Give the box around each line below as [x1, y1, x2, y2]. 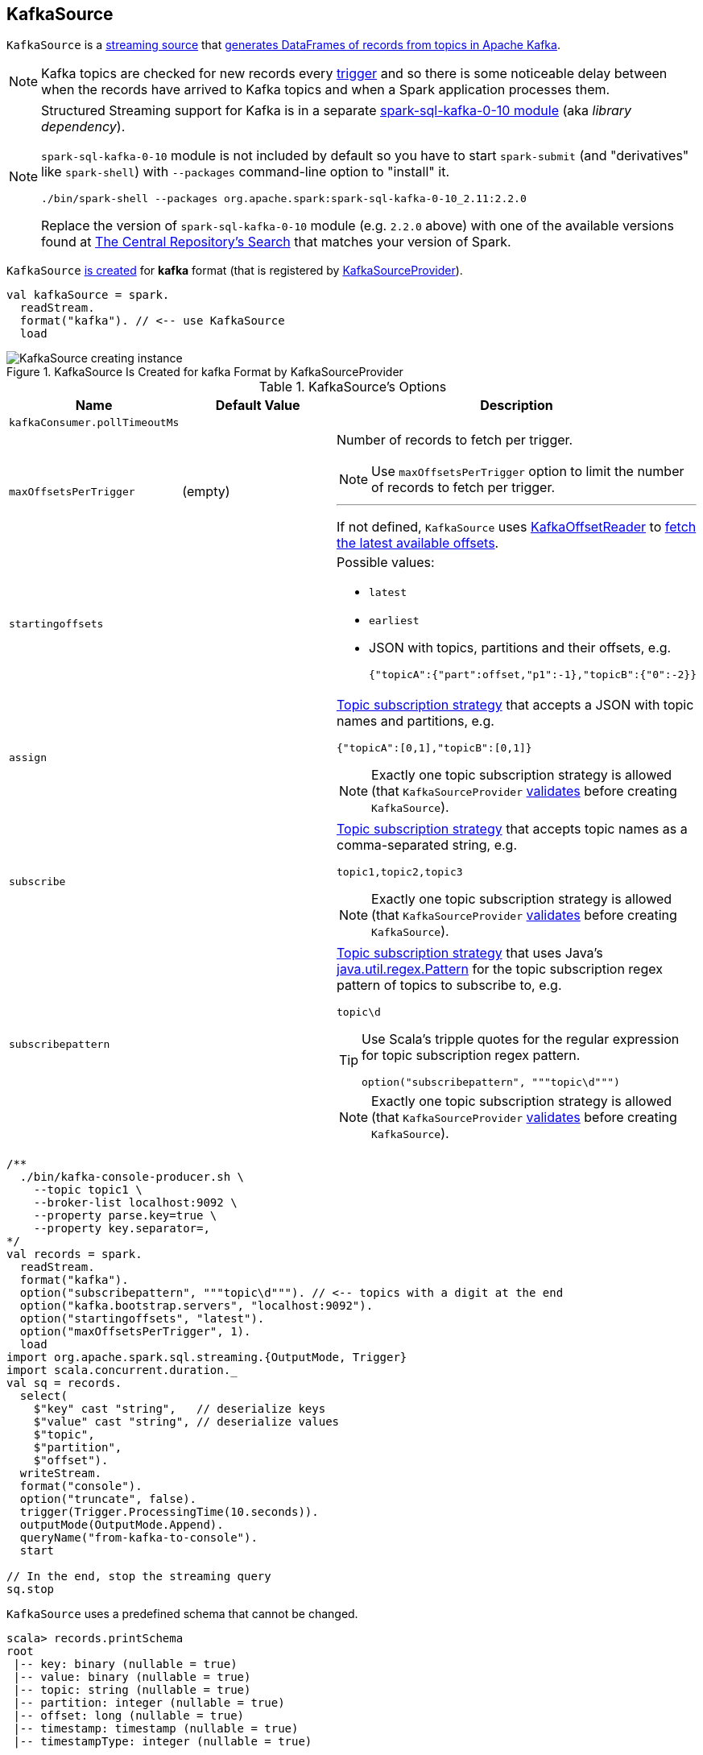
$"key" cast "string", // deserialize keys [33, 1402, 326, 1416]
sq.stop [6, 1583, 55, 1596]
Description [480, 397, 553, 414]
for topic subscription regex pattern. [362, 1047, 581, 1064]
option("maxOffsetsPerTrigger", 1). [19, 1325, 251, 1339]
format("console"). [19, 1480, 143, 1493]
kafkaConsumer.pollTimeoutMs [9, 416, 180, 429]
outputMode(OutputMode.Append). [19, 1518, 224, 1532]
